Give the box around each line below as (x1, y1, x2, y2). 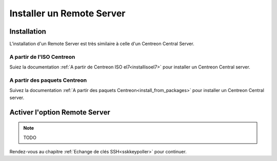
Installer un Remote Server (9, 8, 126, 19)
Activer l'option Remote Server (9, 108, 110, 117)
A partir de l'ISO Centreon (9, 53, 75, 60)
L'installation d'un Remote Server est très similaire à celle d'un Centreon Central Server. (9, 41, 194, 47)
